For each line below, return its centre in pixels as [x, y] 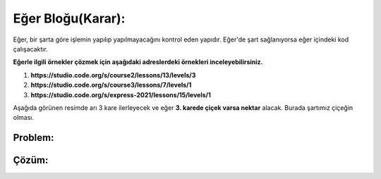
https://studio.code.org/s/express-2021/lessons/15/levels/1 [121, 94]
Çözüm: [31, 160]
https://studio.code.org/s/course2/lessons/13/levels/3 [113, 75]
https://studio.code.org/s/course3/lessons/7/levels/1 [111, 85]
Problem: [34, 138]
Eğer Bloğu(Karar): [69, 18]
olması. [24, 118]
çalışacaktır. [31, 49]
